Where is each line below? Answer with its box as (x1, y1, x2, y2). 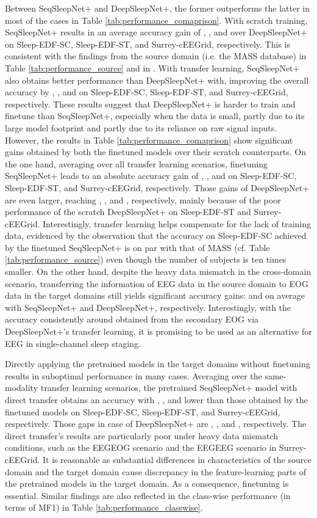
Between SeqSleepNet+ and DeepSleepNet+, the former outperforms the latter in (5, 2, 310, 14)
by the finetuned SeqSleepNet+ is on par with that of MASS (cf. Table (5, 241, 270, 254)
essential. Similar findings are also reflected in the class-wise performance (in (5, 489, 291, 502)
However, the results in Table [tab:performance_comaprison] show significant (5, 133, 293, 146)
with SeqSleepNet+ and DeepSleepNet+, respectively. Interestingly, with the (5, 301, 291, 313)
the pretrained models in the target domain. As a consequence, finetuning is (5, 477, 289, 490)
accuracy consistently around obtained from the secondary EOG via (5, 313, 259, 326)
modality (5, 381, 38, 394)
